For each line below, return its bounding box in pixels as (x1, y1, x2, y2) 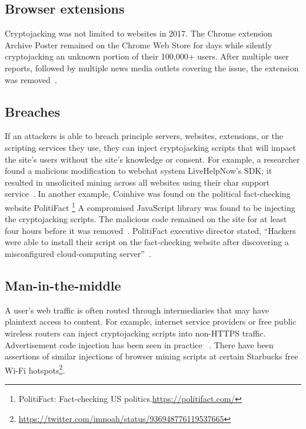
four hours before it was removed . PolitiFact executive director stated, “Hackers (5, 224, 296, 236)
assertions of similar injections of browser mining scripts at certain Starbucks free (5, 350, 298, 362)
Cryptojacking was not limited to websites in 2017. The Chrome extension (5, 27, 272, 39)
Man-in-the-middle (5, 276, 121, 294)
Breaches (5, 102, 61, 120)
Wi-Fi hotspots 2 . (5, 362, 65, 376)
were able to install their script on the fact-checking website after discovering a (5, 236, 289, 248)
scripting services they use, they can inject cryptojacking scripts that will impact (5, 141, 296, 153)
